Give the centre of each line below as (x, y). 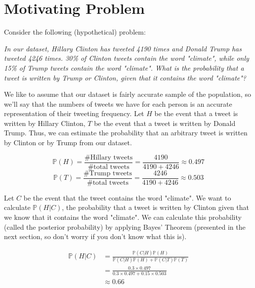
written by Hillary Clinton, (45, 123)
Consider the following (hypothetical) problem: (75, 32)
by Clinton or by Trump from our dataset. (68, 143)
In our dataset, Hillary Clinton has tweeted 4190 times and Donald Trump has (123, 48)
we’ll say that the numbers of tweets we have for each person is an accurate (118, 103)
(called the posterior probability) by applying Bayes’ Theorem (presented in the (125, 226)
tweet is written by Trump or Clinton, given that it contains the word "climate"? (125, 77)
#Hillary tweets (109, 157)
